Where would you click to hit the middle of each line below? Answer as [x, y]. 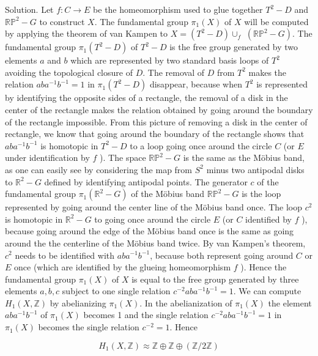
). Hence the [264, 267]
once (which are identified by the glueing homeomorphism [123, 267]
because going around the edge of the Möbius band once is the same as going [150, 231]
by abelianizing [78, 302]
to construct [62, 21]
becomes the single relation [89, 327]
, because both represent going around [222, 255]
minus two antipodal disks [255, 169]
